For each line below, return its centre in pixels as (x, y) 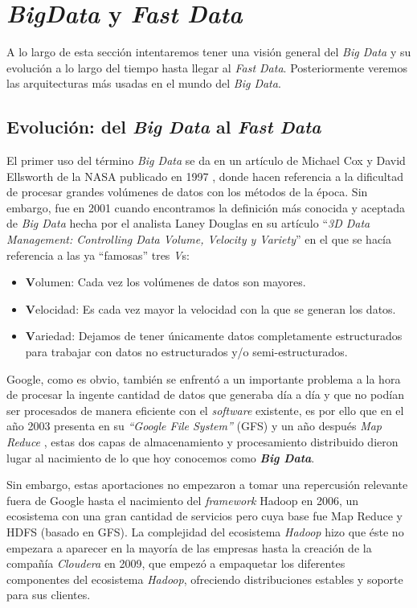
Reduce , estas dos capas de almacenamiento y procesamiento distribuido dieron (202, 442)
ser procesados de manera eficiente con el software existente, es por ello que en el (205, 410)
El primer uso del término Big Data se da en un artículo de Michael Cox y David (206, 160)
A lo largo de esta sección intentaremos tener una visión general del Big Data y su (209, 52)
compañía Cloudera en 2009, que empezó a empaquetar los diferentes (176, 563)
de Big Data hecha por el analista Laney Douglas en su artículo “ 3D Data (188, 223)
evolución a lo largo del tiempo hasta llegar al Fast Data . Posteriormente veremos (207, 67)
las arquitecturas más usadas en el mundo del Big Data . (144, 83)
